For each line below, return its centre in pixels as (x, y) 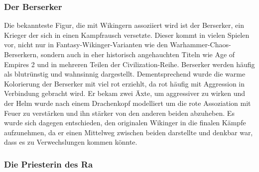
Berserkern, (21, 54)
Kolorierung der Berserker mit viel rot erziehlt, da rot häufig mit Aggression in (125, 83)
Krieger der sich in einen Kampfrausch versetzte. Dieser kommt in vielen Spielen (127, 35)
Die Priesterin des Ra (49, 164)
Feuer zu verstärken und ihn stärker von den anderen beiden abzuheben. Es (119, 113)
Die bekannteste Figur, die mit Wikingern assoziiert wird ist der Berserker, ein (124, 25)
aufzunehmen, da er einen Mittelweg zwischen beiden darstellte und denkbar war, (129, 132)
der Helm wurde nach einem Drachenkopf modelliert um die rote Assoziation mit (128, 103)
